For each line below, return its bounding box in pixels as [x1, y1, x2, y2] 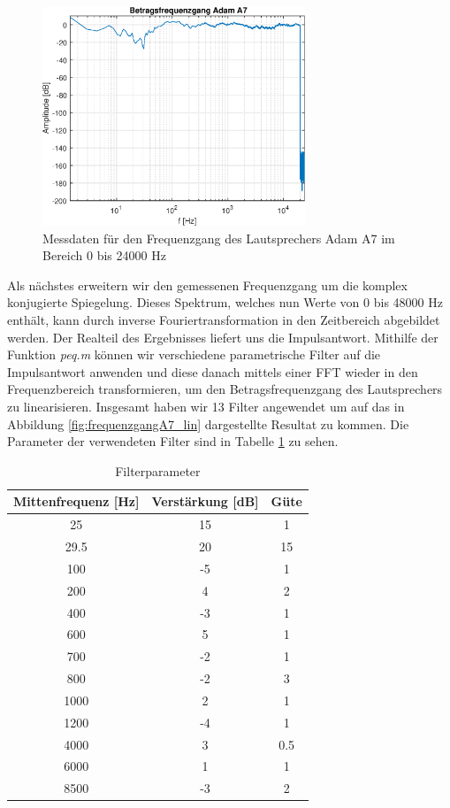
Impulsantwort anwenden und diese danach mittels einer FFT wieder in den [7, 362, 418, 381]
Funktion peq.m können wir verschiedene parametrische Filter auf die [7, 345, 381, 364]
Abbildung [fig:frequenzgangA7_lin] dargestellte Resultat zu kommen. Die [7, 414, 409, 433]
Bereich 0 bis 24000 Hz [42, 246, 166, 265]
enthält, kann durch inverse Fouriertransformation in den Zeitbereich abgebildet [7, 311, 440, 328]
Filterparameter [115, 461, 201, 480]
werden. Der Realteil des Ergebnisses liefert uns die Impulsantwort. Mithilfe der [7, 327, 439, 346]
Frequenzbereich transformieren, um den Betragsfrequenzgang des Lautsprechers [7, 380, 443, 398]
